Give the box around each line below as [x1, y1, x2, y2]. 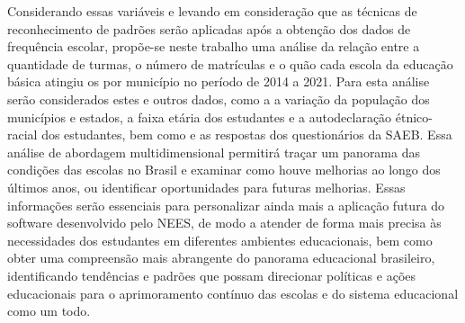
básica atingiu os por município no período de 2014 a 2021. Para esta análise [7, 72, 430, 91]
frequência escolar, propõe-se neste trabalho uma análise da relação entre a [7, 37, 420, 56]
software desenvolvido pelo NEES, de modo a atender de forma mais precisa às [7, 213, 442, 232]
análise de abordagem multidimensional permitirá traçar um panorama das [7, 142, 420, 161]
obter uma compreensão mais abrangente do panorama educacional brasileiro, [7, 248, 435, 267]
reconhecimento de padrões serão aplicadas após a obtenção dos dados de [7, 19, 411, 38]
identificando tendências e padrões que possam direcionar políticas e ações [7, 265, 416, 284]
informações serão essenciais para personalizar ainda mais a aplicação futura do [7, 195, 445, 214]
